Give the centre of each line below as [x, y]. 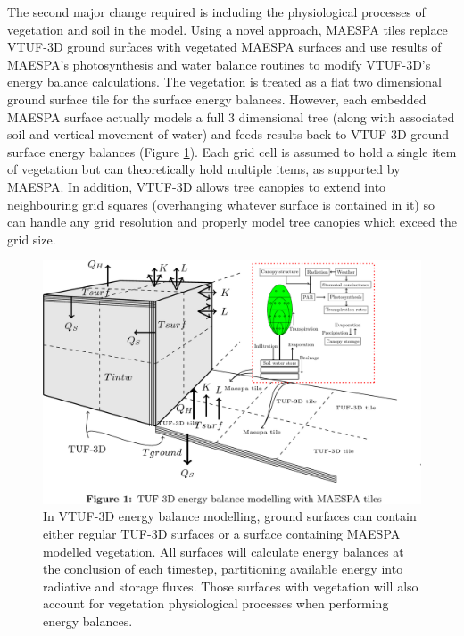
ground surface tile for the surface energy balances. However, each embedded [217, 99]
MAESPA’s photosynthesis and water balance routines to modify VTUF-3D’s [219, 64]
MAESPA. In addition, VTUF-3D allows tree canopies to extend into [197, 186]
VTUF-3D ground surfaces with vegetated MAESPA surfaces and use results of [224, 47]
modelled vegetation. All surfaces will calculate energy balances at [224, 551]
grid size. [32, 239]
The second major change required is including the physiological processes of [216, 12]
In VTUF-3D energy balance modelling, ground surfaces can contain [230, 516]
